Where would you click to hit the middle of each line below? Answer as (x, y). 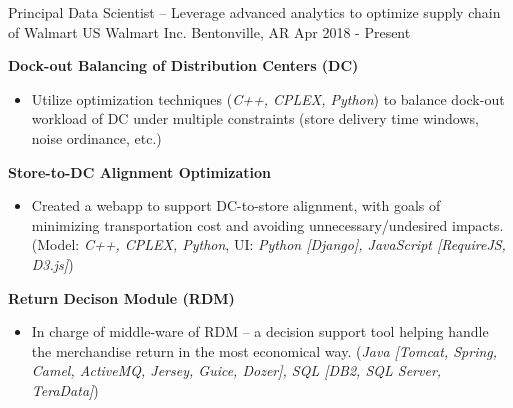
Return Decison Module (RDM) (121, 297)
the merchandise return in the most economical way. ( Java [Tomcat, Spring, (264, 350)
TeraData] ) (65, 389)
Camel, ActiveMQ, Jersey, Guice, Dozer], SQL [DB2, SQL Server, (236, 370)
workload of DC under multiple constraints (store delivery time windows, (255, 118)
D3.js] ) (52, 263)
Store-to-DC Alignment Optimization (139, 171)
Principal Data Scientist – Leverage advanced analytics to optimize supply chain (254, 12)
